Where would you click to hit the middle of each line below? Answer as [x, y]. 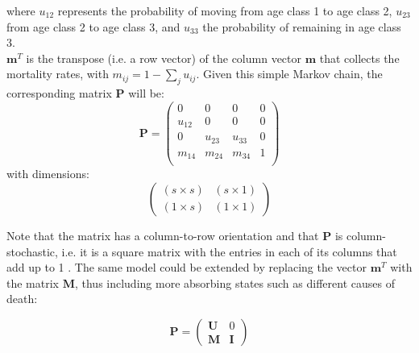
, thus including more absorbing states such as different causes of [234, 282]
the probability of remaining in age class [302, 26]
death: [22, 299]
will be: [146, 93]
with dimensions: [48, 174]
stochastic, [32, 251]
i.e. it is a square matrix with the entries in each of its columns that [229, 251]
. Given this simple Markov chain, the [289, 74]
